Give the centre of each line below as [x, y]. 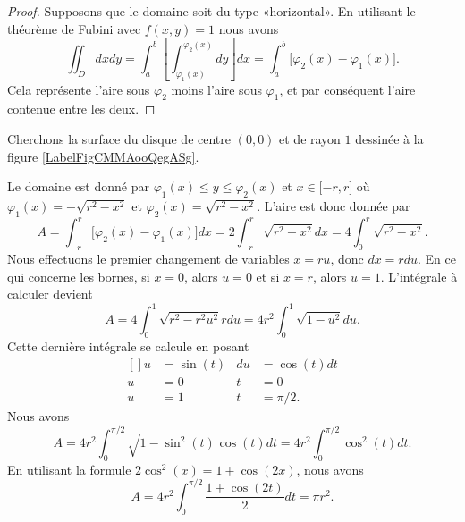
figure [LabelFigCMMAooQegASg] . [103, 156]
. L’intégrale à [419, 276]
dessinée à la [389, 139]
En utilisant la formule [69, 469]
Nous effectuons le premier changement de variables [148, 259]
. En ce [436, 259]
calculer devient [50, 294]
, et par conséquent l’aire [347, 89]
